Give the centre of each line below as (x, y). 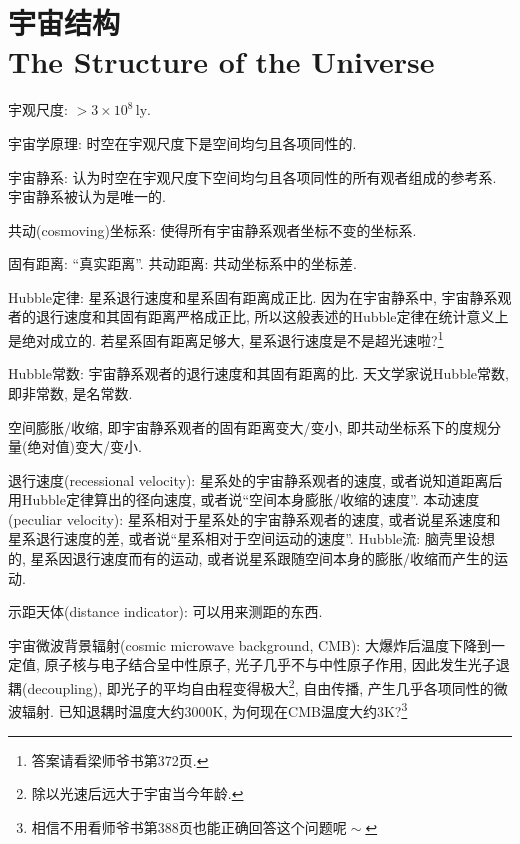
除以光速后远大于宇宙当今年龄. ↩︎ (137, 793)
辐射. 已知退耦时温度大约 (103, 710)
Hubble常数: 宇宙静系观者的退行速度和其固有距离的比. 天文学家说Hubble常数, (258, 373)
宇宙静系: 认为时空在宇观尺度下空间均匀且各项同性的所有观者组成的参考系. (252, 176)
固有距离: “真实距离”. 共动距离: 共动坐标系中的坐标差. (182, 263)
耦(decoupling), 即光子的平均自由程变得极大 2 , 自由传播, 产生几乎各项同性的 (251, 686)
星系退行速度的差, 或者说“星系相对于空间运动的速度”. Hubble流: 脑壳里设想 (251, 538)
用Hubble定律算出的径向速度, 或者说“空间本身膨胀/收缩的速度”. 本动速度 (244, 499)
